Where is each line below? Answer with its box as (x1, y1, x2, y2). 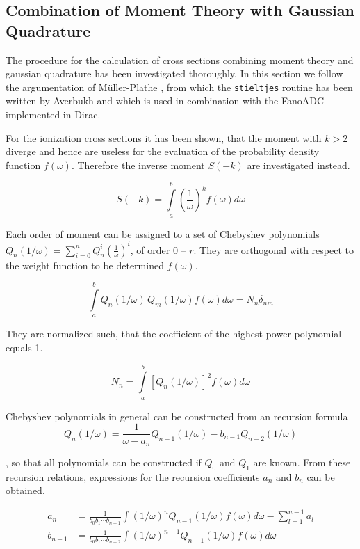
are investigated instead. (247, 157, 350, 172)
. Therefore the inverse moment (71, 157, 205, 172)
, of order (130, 242, 170, 257)
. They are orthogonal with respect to (193, 242, 354, 257)
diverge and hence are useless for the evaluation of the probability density (6, 144, 320, 159)
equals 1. (6, 340, 43, 355)
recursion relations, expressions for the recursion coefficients (6, 469, 260, 484)
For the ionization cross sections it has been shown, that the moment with (6, 130, 322, 145)
